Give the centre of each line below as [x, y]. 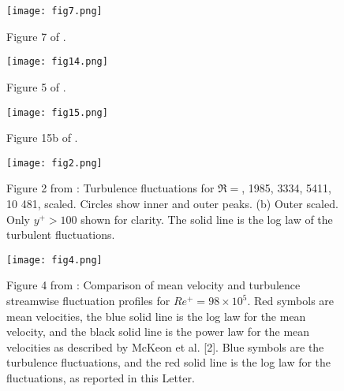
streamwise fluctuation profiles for [88, 301]
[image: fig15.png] [57, 112]
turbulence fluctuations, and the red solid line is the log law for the [169, 362]
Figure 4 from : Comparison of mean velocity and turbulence [153, 285]
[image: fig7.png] [54, 11]
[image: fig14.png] [57, 62]
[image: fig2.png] [54, 163]
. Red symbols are [291, 301]
